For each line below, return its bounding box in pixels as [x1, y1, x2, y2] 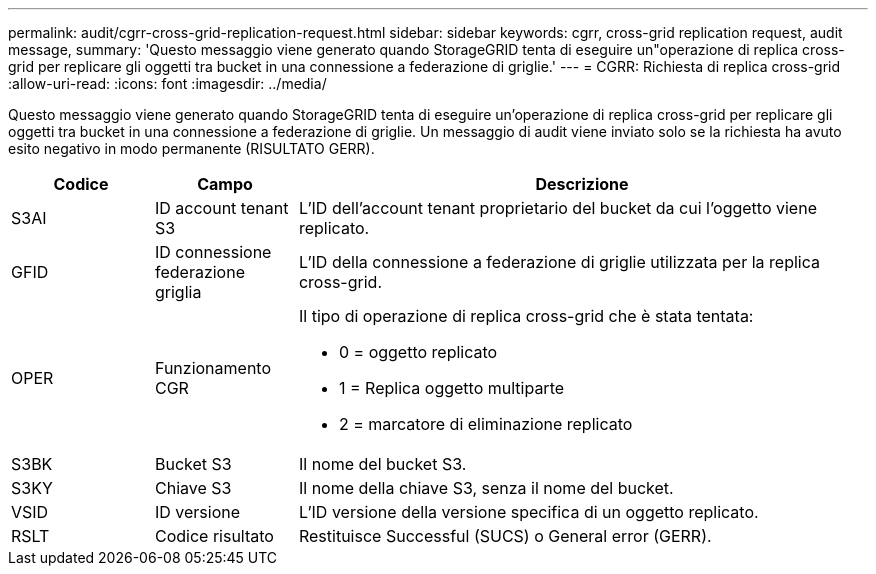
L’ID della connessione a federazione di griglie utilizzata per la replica [298, 252, 820, 272]
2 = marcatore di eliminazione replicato [338, 414, 633, 434]
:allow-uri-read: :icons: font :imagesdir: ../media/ [8, 75, 327, 92]
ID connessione [154, 242, 272, 262]
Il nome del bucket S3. [298, 454, 467, 474]
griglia [154, 282, 202, 302]
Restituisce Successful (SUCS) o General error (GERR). [298, 526, 712, 546]
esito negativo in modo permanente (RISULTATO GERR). [8, 140, 375, 157]
